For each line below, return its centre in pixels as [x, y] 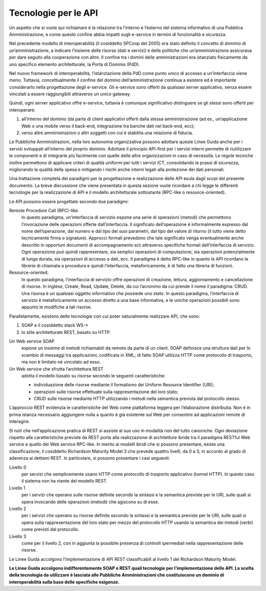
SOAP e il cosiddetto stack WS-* [55, 325]
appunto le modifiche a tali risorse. [57, 307]
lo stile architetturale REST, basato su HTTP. [66, 332]
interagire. [19, 421]
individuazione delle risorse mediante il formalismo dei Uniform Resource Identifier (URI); [124, 385]
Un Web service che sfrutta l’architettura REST [56, 369]
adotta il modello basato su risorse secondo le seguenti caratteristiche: [93, 375]
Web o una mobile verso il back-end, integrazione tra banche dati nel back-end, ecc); [108, 126]
